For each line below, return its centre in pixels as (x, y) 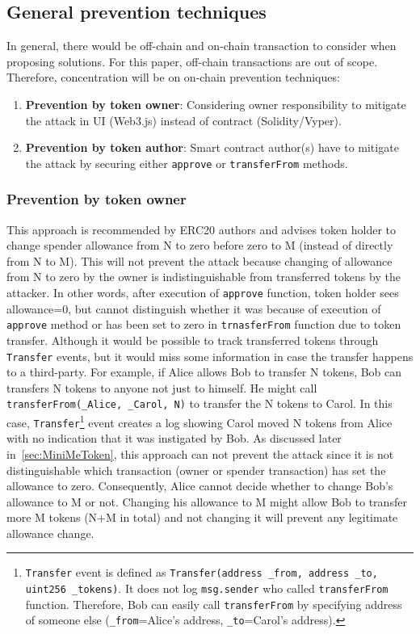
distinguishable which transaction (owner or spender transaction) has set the (196, 470)
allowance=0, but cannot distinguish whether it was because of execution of (194, 308)
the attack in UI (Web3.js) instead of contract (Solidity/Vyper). (183, 120)
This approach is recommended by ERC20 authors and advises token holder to (201, 229)
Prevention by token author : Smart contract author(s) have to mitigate (212, 147)
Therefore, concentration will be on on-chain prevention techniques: (173, 77)
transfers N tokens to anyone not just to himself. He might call (162, 387)
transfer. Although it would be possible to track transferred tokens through (193, 340)
